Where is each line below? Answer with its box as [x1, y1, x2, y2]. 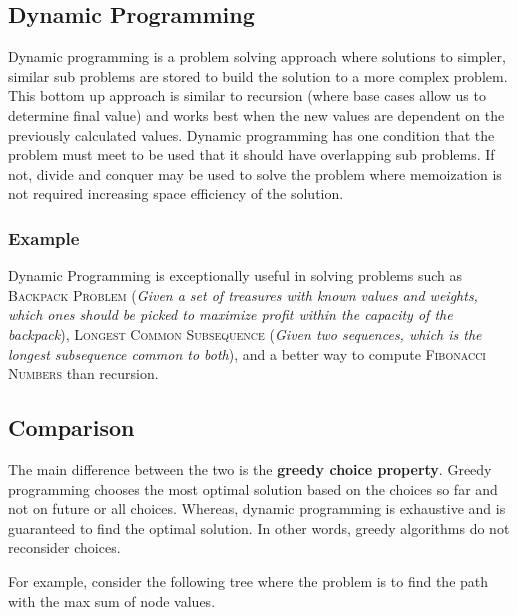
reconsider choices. [8, 537, 121, 558]
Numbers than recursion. [8, 363, 159, 384]
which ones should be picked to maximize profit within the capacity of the [8, 304, 453, 325]
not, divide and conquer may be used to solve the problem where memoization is [8, 163, 502, 184]
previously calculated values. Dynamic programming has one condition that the [8, 124, 495, 145]
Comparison [8, 412, 135, 443]
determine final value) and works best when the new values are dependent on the [8, 104, 505, 125]
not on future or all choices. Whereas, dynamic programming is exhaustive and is [8, 498, 506, 519]
